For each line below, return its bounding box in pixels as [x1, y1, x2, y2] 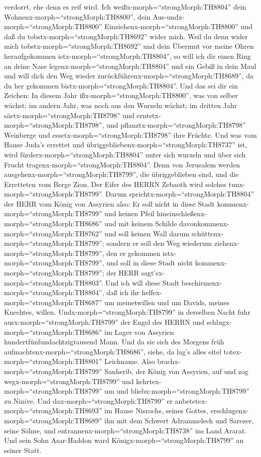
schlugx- [206, 317, 232, 327]
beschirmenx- [181, 277, 222, 288]
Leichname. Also [104, 356, 155, 367]
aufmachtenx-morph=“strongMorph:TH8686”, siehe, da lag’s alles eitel [4, 346, 221, 356]
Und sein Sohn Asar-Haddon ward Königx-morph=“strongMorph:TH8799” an [4, 435, 244, 445]
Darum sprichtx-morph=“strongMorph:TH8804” [105, 189, 254, 199]
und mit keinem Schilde [104, 218, 177, 229]
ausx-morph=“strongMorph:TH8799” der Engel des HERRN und [4, 317, 205, 327]
